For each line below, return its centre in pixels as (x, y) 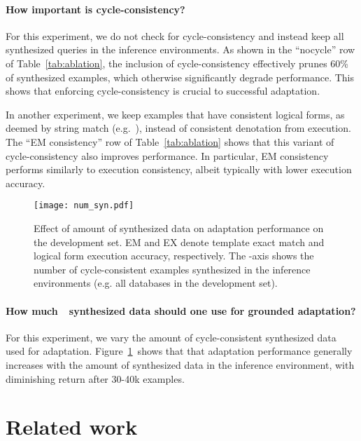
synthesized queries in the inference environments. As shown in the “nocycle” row (180, 49)
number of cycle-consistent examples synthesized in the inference (172, 269)
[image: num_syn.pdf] (84, 206)
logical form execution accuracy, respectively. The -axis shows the (174, 256)
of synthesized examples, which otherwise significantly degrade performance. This (180, 77)
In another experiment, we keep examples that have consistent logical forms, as (175, 114)
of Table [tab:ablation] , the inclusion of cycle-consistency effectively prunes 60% (177, 63)
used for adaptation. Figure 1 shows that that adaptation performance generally (179, 351)
